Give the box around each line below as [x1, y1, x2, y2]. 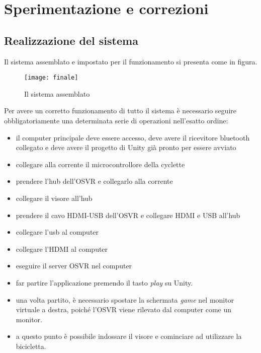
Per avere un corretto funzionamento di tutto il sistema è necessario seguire [4, 105, 236, 116]
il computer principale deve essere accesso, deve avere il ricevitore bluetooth [16, 132, 250, 143]
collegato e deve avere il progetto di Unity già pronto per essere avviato [16, 142, 236, 153]
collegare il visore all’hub [16, 192, 93, 203]
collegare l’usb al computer [16, 227, 99, 237]
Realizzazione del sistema [4, 32, 138, 48]
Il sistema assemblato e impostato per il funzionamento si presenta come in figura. [4, 56, 257, 66]
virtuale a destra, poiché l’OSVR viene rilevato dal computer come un [16, 304, 231, 315]
